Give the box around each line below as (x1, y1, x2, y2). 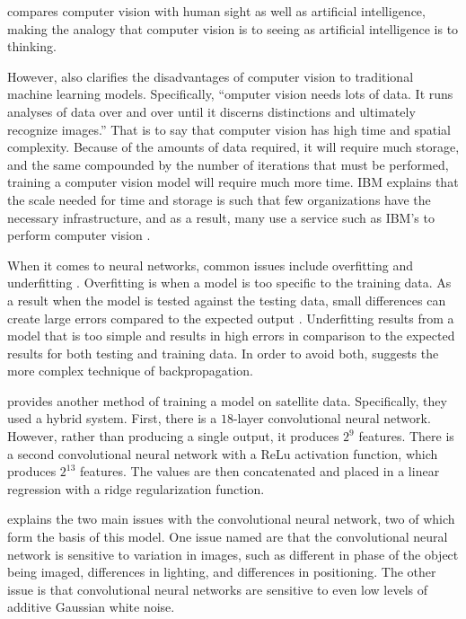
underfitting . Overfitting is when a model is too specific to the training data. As (7, 273, 452, 292)
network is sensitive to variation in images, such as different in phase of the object (7, 544, 459, 563)
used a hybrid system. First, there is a (7, 409, 217, 428)
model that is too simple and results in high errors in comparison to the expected (7, 326, 455, 345)
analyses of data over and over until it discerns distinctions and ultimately (7, 102, 416, 120)
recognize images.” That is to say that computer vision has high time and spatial (7, 119, 452, 138)
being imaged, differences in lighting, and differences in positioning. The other (7, 562, 436, 581)
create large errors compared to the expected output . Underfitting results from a (7, 308, 454, 327)
